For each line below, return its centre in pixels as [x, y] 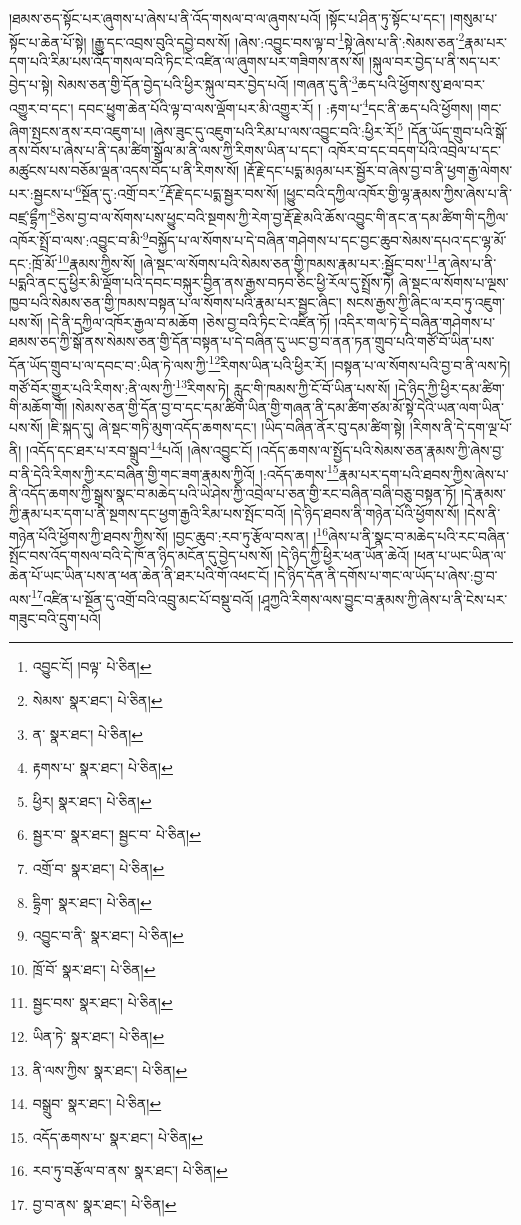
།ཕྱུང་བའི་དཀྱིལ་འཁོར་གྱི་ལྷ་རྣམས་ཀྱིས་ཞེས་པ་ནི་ [397, 193]
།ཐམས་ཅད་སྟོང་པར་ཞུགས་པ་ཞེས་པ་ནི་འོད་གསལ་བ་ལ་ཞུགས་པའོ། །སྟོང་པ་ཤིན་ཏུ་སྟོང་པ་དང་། [227, 18]
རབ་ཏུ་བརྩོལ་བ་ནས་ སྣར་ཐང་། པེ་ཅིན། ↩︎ [130, 1170]
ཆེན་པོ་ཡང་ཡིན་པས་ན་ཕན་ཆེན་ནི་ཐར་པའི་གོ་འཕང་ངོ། [139, 574]
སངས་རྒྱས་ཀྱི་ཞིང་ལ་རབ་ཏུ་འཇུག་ [425, 301]
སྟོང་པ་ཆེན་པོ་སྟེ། [48, 41]
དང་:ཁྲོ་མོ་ [33, 262]
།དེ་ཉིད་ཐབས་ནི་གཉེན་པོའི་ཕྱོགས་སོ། [375, 512]
